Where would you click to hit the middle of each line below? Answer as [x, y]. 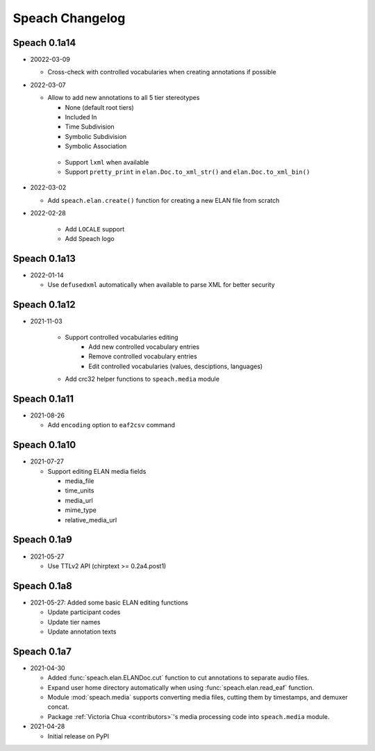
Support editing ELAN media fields [97, 471]
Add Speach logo [90, 238]
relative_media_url [91, 520]
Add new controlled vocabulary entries [144, 347]
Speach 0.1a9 [42, 539]
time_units [80, 490]
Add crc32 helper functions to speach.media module [142, 379]
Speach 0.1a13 [44, 258]
